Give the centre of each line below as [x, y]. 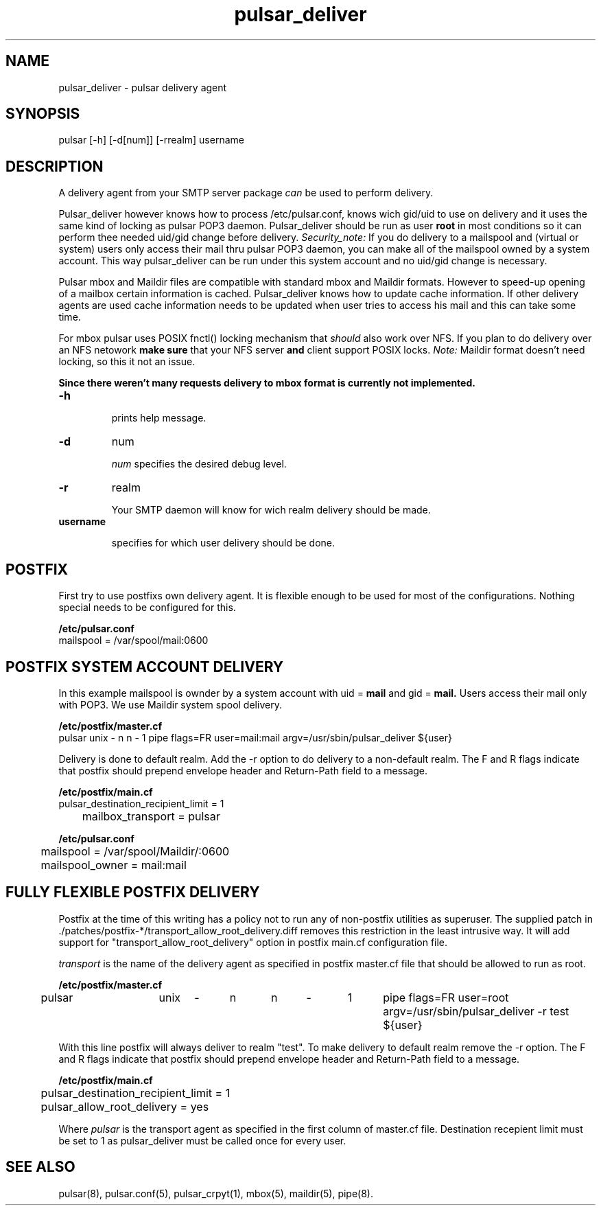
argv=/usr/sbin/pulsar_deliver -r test [476, 1011]
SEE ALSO [40, 1167]
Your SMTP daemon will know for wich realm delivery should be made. [271, 510]
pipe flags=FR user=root [446, 997]
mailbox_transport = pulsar [151, 816]
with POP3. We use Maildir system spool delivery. [170, 704]
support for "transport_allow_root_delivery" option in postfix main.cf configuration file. [253, 942]
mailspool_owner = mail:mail [114, 865]
